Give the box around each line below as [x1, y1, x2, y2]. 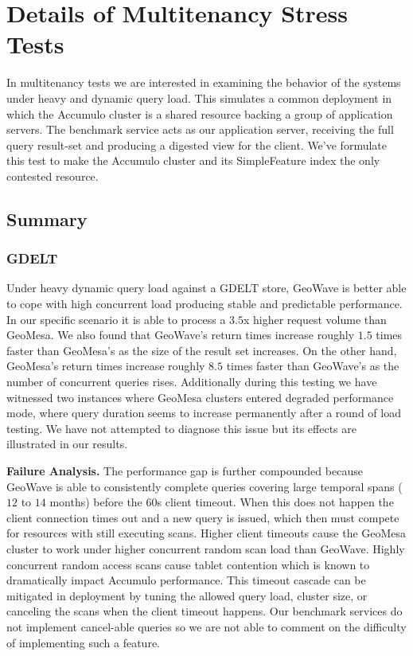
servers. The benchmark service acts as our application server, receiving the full [6, 121, 394, 138]
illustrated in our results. [6, 435, 128, 452]
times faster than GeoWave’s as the [226, 357, 399, 374]
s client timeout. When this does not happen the [157, 494, 394, 510]
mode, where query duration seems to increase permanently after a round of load [6, 404, 401, 421]
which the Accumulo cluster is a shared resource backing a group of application [6, 105, 393, 122]
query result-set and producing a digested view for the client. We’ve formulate [6, 136, 387, 153]
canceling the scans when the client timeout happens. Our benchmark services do [6, 603, 403, 619]
